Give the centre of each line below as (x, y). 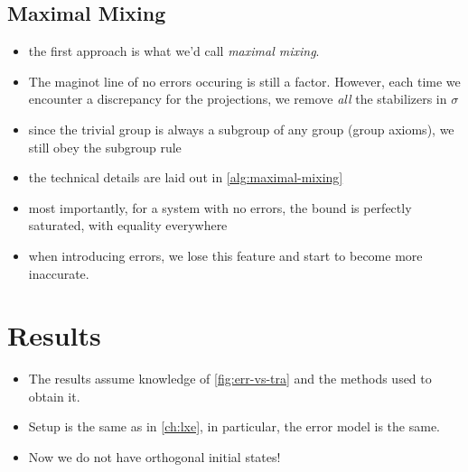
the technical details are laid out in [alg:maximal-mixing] (186, 177)
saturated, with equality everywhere (128, 225)
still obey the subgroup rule (105, 147)
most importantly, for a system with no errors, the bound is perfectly (220, 207)
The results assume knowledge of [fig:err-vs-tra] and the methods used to (230, 379)
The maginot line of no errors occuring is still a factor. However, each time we (244, 81)
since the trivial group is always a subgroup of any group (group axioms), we (241, 129)
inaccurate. (59, 273)
